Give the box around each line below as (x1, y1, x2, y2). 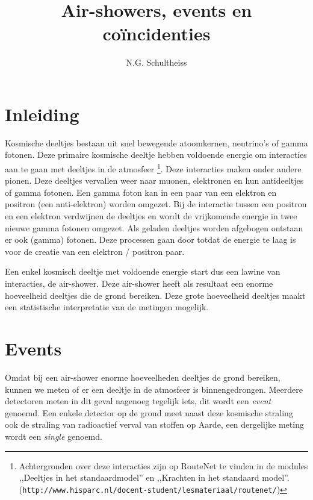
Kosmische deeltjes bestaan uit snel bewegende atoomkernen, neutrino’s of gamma (5, 136, 308, 149)
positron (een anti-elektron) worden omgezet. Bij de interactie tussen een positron (5, 198, 307, 210)
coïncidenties (102, 21, 211, 46)
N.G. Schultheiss (126, 56, 187, 69)
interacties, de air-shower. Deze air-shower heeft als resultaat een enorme (5, 277, 273, 290)
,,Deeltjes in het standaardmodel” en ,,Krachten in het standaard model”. (19, 471, 290, 484)
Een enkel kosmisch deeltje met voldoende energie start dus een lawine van (5, 265, 280, 278)
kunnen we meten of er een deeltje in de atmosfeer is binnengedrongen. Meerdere (5, 383, 303, 395)
